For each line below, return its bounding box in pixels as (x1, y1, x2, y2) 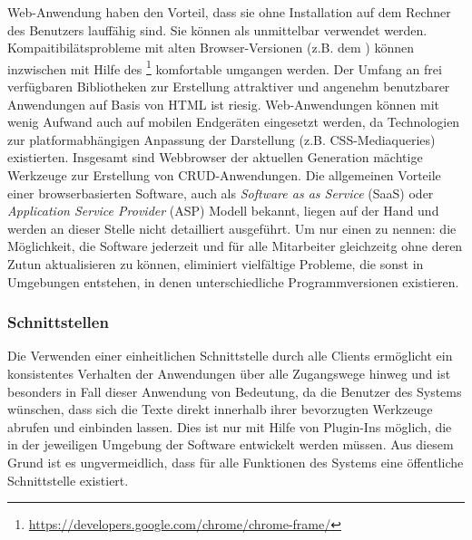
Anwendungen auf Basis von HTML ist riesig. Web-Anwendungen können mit (7, 94, 439, 113)
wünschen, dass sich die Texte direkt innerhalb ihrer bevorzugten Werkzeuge (7, 400, 433, 419)
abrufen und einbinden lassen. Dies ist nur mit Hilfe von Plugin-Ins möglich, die (7, 417, 452, 436)
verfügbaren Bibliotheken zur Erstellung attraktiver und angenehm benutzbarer (7, 77, 450, 96)
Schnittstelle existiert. (7, 470, 129, 489)
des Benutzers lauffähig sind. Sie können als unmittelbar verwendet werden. (7, 20, 428, 39)
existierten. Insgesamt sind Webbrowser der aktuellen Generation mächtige (7, 148, 423, 167)
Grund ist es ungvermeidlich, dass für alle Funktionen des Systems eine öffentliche (7, 452, 464, 471)
